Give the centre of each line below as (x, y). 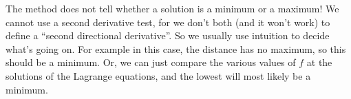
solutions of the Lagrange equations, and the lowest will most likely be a (158, 75)
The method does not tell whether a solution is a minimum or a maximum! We (172, 8)
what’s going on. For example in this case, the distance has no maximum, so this (176, 48)
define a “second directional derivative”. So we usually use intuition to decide (168, 35)
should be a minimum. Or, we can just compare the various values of (151, 62)
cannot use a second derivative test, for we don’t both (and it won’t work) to (168, 22)
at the (319, 62)
